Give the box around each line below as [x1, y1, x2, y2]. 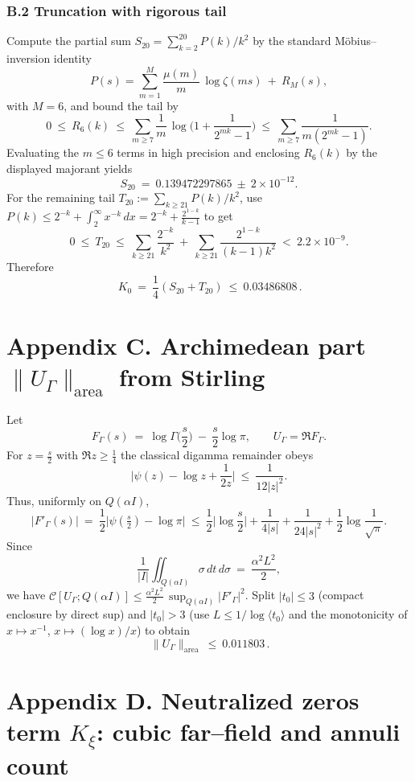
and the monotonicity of [289, 606, 408, 623]
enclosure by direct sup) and [6, 606, 146, 623]
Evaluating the [6, 144, 80, 161]
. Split [244, 586, 276, 603]
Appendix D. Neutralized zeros [6, 683, 360, 716]
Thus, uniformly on [6, 491, 101, 508]
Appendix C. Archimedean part [6, 329, 366, 362]
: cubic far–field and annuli [97, 714, 401, 747]
